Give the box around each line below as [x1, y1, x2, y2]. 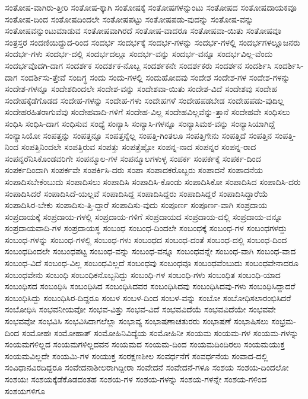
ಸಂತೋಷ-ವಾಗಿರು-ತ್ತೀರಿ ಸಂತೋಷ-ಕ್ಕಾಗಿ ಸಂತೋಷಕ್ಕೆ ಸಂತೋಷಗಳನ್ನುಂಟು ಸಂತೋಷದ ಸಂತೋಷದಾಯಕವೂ [5, 1, 297, 13]
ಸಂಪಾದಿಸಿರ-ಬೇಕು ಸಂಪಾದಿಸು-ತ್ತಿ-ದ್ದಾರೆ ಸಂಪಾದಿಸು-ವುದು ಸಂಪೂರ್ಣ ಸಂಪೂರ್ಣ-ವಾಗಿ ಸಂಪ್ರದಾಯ [5, 199, 268, 211]
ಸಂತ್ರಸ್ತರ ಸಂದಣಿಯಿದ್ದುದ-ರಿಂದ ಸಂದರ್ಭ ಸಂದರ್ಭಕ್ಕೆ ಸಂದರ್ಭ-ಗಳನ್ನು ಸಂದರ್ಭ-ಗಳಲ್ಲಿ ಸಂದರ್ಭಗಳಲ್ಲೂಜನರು [5, 36, 300, 48]
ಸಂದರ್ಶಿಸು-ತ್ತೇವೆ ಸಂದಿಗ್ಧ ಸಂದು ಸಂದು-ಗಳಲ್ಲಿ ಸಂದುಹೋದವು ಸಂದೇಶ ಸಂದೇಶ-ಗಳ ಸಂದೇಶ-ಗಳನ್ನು [20, 71, 290, 83]
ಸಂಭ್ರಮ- [271, 315, 296, 327]
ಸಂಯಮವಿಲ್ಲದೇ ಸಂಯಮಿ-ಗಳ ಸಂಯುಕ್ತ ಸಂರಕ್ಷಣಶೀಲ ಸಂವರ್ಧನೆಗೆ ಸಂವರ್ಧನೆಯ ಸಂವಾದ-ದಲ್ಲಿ [5, 349, 268, 362]
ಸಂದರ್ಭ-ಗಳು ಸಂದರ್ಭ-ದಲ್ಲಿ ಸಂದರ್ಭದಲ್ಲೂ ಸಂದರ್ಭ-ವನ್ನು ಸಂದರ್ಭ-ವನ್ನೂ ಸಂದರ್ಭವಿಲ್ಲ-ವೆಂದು [5, 47, 273, 60]
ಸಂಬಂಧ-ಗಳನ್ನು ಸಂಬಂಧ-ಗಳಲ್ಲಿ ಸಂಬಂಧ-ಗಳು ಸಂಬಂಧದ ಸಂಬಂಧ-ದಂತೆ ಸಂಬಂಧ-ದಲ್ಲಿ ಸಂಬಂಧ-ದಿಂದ [5, 233, 287, 245]
